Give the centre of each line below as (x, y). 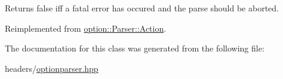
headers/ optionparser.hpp (52, 68)
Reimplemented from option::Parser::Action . (86, 28)
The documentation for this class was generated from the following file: (135, 48)
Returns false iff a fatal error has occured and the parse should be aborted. (142, 8)
